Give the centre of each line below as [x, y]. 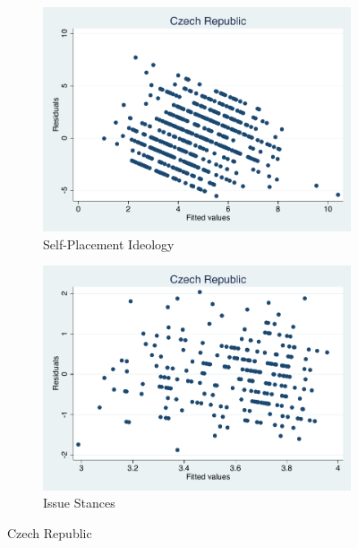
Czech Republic [50, 532]
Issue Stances [79, 503]
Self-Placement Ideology [109, 244]
